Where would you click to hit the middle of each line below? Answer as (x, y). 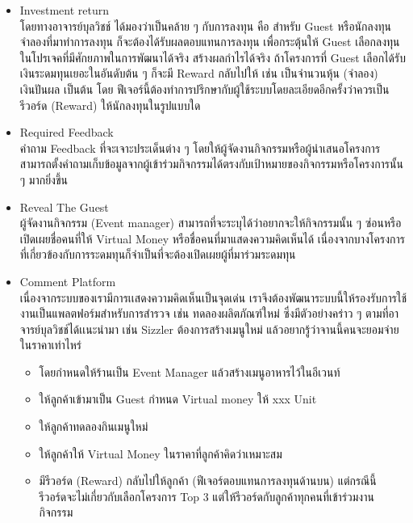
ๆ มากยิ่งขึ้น (44, 179)
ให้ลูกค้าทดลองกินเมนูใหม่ (94, 426)
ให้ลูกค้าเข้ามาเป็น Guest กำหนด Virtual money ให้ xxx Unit (178, 399)
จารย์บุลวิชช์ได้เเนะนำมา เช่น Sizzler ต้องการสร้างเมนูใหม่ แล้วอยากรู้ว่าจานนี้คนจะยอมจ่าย (209, 329)
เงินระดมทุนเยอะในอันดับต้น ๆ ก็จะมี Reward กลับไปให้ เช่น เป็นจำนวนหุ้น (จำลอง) (199, 73)
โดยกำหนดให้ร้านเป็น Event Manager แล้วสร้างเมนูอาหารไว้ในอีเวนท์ (190, 371)
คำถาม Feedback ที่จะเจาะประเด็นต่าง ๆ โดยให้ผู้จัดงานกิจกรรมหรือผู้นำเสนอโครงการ (200, 148)
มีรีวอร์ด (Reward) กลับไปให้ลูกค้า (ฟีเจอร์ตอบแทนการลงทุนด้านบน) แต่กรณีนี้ (208, 481)
